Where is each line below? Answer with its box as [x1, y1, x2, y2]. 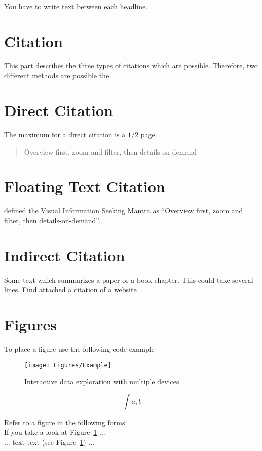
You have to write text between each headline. [4, 1, 148, 11]
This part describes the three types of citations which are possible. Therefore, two [4, 60, 258, 70]
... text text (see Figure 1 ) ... [4, 437, 95, 447]
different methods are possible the [4, 70, 109, 81]
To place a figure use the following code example [4, 343, 155, 354]
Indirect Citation [4, 245, 125, 266]
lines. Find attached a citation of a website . [4, 284, 142, 295]
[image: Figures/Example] [24, 361, 111, 369]
